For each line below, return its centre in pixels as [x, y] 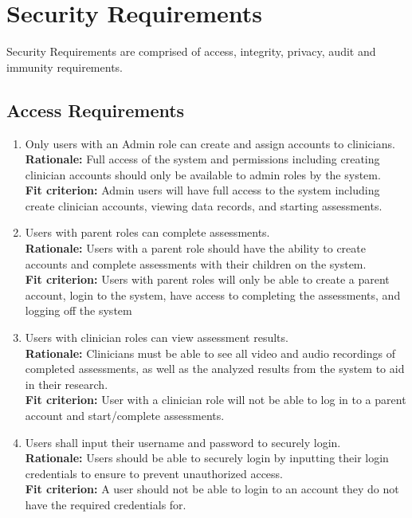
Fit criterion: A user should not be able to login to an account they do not [212, 489]
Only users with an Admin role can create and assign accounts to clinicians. [210, 143]
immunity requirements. [65, 67]
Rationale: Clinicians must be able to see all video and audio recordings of [210, 353]
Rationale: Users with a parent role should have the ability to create [195, 248]
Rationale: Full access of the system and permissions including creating [202, 159]
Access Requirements [96, 110]
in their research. [67, 384]
